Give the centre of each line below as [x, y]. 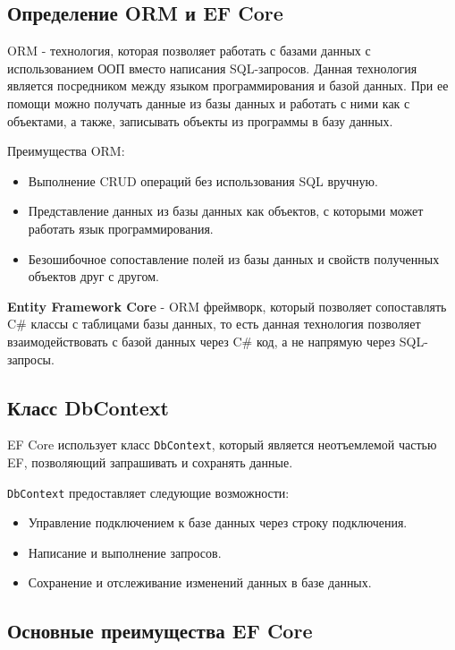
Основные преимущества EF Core [160, 631]
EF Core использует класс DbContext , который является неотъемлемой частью [222, 445]
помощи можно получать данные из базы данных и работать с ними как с [209, 103]
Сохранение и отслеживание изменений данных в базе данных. [200, 582]
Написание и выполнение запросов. [125, 552]
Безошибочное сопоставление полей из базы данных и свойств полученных [234, 258]
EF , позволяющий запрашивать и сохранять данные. [150, 462]
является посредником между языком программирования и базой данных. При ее [228, 86]
